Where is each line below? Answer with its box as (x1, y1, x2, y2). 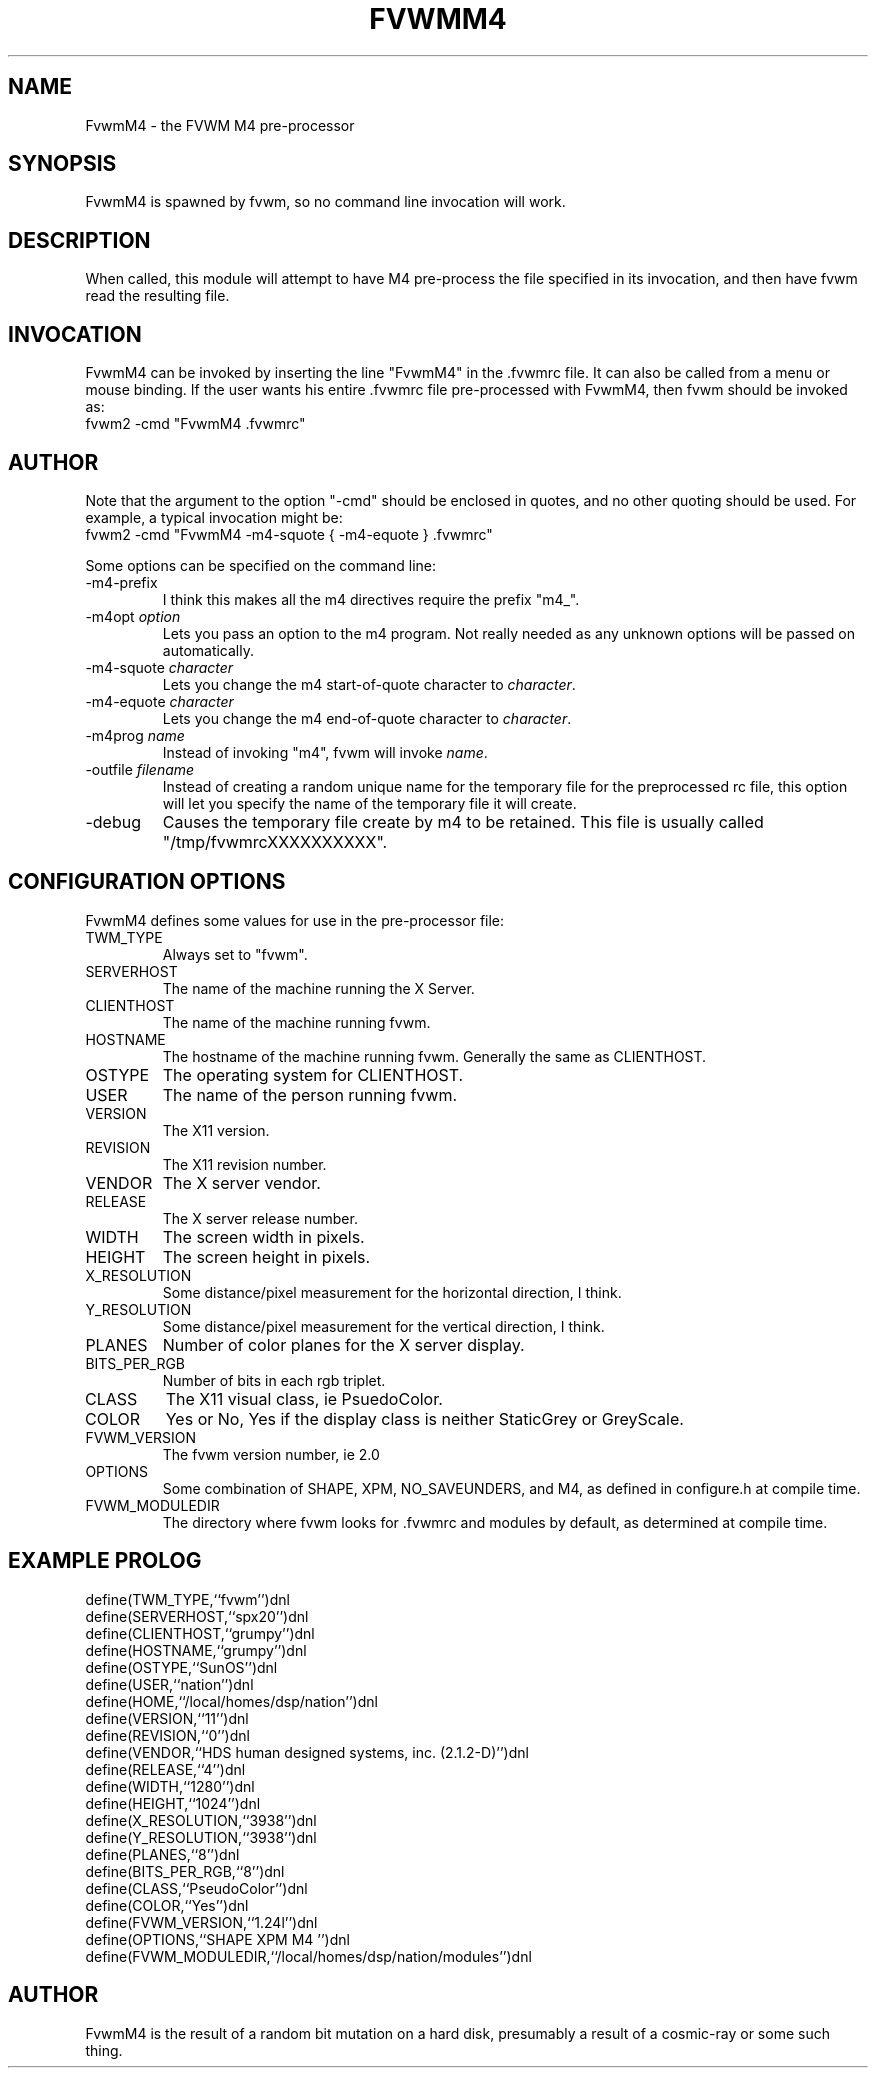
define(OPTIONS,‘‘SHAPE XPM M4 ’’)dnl (85, 1930, 350, 1948)
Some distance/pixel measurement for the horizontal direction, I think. (162, 1283, 622, 1301)
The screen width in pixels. (162, 1226, 365, 1247)
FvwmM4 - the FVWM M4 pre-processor (85, 116, 355, 134)
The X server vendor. (162, 1172, 321, 1193)
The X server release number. (162, 1209, 358, 1227)
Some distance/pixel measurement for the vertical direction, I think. (162, 1317, 605, 1335)
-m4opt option (85, 607, 181, 625)
